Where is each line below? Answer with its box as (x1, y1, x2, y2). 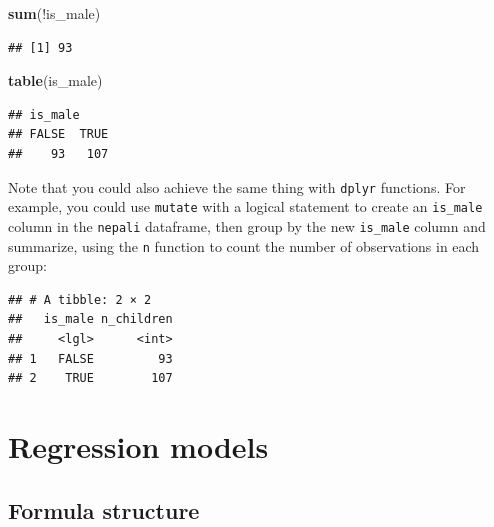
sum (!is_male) (8, 3, 101, 23)
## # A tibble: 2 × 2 (8, 292, 152, 307)
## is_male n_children (8, 312, 173, 327)
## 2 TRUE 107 (8, 371, 173, 386)
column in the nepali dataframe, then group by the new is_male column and (8, 215, 486, 236)
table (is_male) (8, 70, 103, 91)
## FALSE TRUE (8, 127, 109, 142)
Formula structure (8, 494, 200, 525)
